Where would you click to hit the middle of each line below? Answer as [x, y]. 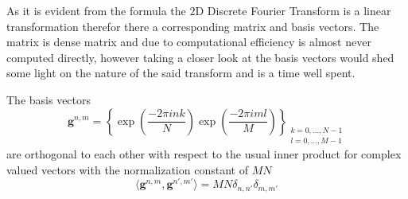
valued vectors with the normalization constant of [127, 169]
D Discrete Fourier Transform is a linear [293, 10]
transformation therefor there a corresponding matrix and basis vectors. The [193, 26]
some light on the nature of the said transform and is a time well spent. [181, 73]
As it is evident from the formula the [96, 10]
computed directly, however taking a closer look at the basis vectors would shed [200, 57]
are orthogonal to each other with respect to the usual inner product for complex [204, 154]
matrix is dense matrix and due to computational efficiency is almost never [189, 42]
